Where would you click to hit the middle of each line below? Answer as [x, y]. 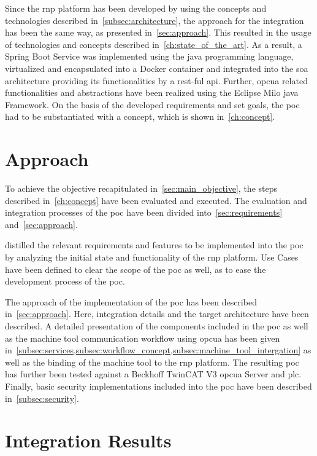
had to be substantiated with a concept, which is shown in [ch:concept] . [140, 116]
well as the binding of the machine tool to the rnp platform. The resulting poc [152, 362]
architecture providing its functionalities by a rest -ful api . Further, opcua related [156, 80]
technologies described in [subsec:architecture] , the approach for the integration [155, 20]
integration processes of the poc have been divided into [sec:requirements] [144, 212]
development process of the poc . [65, 281]
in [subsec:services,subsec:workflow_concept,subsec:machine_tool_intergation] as [158, 350]
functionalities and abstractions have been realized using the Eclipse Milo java [152, 92]
